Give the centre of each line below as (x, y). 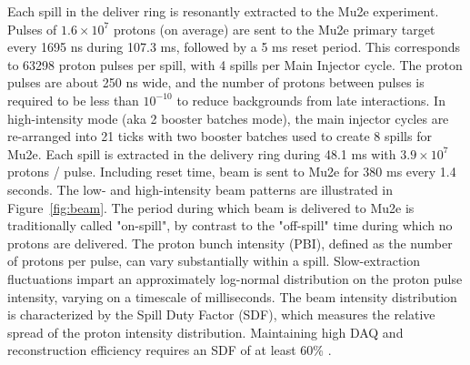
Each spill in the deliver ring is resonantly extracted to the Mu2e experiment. (223, 11)
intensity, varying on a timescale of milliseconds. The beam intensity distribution (232, 296)
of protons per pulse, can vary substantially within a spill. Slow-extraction (214, 261)
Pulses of (32, 29)
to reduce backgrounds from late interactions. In (311, 100)
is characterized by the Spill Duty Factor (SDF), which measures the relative (221, 314)
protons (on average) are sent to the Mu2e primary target (274, 29)
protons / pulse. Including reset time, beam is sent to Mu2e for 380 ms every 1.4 (232, 172)
